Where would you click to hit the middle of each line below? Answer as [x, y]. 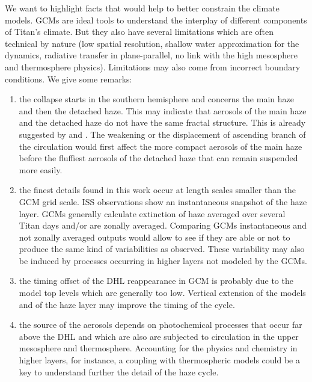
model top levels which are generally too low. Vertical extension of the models [162, 293]
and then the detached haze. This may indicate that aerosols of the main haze [163, 110]
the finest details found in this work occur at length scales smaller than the [158, 190]
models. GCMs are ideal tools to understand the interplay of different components [156, 20]
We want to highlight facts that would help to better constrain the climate [142, 8]
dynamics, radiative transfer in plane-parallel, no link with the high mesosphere [151, 55]
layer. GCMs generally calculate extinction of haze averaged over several [152, 213]
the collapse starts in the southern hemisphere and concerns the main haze [156, 99]
